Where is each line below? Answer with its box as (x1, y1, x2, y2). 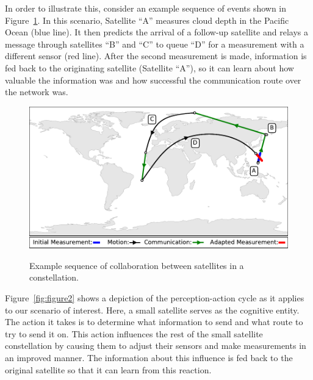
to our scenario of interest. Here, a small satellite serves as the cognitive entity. (5, 303, 300, 316)
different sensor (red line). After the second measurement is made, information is (5, 49, 307, 62)
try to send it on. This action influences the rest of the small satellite (5, 327, 263, 340)
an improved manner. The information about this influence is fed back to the (5, 351, 293, 364)
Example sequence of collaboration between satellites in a (29, 259, 244, 271)
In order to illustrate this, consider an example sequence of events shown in (5, 2, 287, 14)
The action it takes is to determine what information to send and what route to (5, 315, 303, 328)
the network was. (5, 85, 68, 98)
